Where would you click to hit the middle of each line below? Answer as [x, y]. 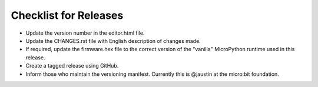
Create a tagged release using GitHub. [72, 66]
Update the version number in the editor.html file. [85, 33]
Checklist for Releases [67, 15]
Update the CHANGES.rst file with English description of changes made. [113, 41]
